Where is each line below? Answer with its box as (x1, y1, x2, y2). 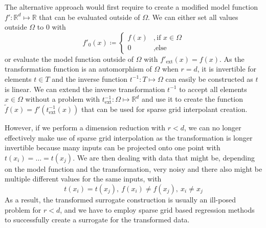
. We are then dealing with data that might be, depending (73, 152, 255, 163)
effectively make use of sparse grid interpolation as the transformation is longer (5, 132, 253, 143)
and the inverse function (52, 73, 128, 84)
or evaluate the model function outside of (5, 53, 134, 64)
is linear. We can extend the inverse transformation (5, 83, 165, 94)
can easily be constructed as (165, 73, 253, 84)
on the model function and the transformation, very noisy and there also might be (5, 163, 262, 174)
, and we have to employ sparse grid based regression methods (60, 204, 255, 215)
